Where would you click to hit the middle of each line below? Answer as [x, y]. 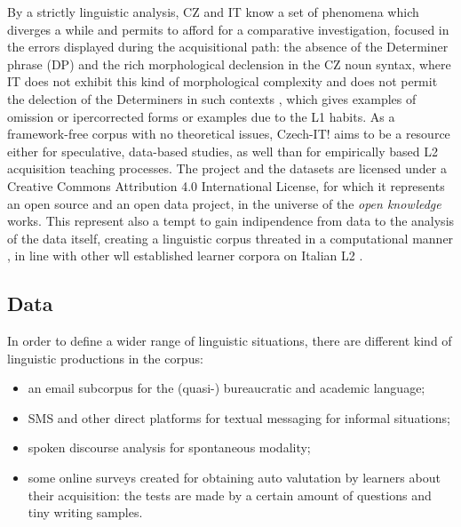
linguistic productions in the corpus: [105, 358]
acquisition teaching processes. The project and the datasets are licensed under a [227, 168]
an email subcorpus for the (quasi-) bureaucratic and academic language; [227, 388]
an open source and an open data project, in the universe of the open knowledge [224, 203]
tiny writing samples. [85, 512]
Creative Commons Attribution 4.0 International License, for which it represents [226, 185]
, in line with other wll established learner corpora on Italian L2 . [185, 256]
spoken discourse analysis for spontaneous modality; [169, 447]
